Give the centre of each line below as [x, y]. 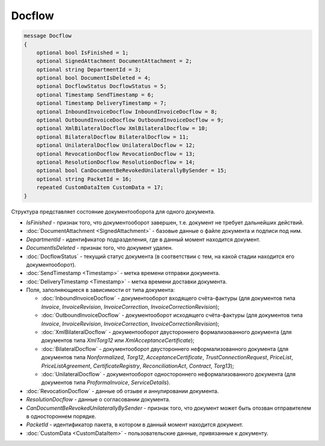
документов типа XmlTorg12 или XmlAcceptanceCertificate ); [118, 341]
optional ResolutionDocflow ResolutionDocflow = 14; [116, 162]
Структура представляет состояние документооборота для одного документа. [113, 211]
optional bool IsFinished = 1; [82, 52]
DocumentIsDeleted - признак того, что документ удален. [100, 248]
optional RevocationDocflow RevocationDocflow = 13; [116, 154]
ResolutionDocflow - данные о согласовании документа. [98, 400]
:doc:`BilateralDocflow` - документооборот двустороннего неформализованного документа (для [165, 348]
